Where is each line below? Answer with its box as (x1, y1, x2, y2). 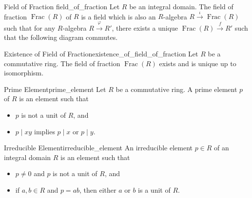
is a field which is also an (81, 11, 156, 21)
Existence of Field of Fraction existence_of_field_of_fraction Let (4, 48, 198, 58)
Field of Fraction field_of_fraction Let (4, 1, 120, 11)
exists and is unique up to (159, 58, 236, 68)
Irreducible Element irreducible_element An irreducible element (4, 143, 193, 153)
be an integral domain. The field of (129, 1, 233, 11)
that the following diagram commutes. (4, 32, 118, 42)
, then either (79, 184, 116, 195)
